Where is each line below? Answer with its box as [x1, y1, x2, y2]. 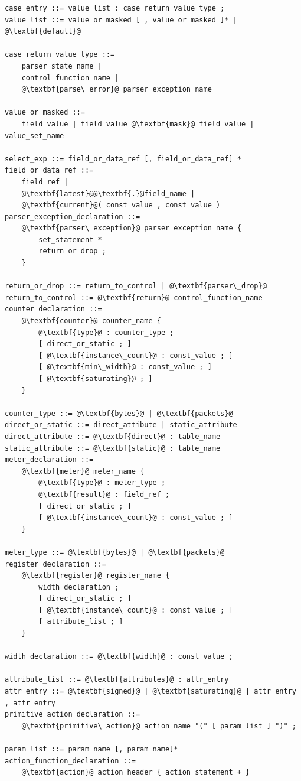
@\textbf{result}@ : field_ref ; [38, 490, 170, 499]
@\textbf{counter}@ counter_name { [21, 317, 161, 326]
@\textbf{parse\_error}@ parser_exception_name [21, 85, 212, 94]
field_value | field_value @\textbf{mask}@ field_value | [21, 119, 254, 128]
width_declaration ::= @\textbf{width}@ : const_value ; [5, 652, 233, 661]
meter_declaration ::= [5, 455, 94, 464]
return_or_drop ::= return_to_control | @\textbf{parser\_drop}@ [5, 282, 267, 291]
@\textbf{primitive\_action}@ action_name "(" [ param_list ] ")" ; [21, 721, 296, 730]
